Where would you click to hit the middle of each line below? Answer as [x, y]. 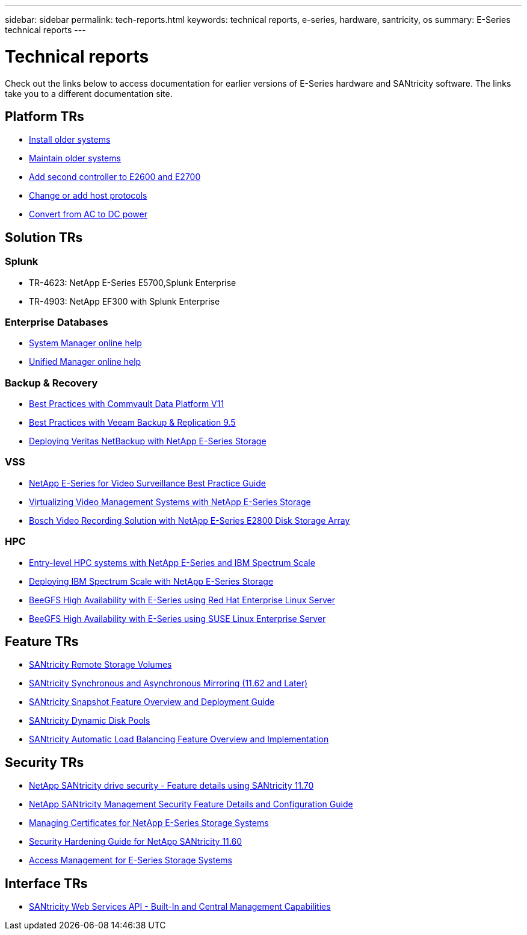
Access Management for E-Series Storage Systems [131, 860]
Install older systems [70, 140]
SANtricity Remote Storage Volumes [100, 665]
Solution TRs [44, 237]
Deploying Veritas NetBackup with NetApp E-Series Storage [148, 441]
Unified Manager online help [85, 362]
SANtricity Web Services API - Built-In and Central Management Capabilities [180, 907]
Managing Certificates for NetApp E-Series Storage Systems [149, 823]
